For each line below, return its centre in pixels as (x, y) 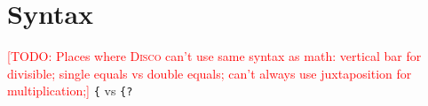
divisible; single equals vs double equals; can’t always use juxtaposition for (210, 73)
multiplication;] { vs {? (70, 91)
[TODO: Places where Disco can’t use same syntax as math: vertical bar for (214, 56)
